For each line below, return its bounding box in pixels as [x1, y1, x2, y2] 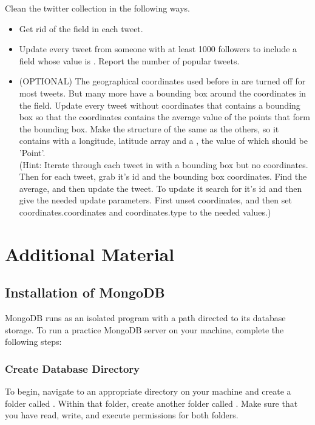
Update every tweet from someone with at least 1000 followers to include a [19, 42, 297, 55]
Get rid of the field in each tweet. [19, 22, 143, 35]
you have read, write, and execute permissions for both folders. [5, 409, 239, 421]
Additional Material [5, 241, 175, 266]
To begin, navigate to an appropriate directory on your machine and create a [5, 385, 291, 398]
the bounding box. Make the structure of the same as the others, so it [19, 122, 279, 135]
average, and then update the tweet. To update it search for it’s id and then [19, 182, 302, 194]
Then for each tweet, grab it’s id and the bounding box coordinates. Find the [19, 170, 307, 183]
